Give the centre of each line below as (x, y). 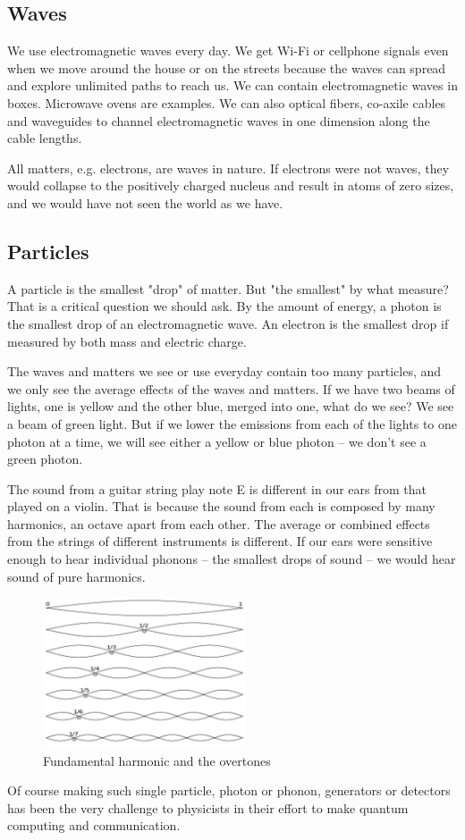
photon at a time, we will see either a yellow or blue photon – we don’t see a (217, 441)
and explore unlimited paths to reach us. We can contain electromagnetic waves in (232, 85)
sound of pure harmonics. (76, 576)
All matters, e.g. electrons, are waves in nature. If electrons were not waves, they (228, 168)
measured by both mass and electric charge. (127, 341)
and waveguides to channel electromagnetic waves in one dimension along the (219, 120)
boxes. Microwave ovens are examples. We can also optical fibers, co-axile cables (227, 102)
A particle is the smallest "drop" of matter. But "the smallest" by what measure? (228, 288)
